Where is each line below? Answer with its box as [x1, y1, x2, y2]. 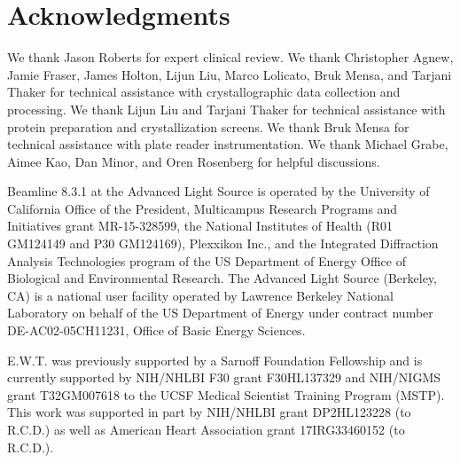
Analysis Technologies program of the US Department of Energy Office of [7, 251, 406, 270]
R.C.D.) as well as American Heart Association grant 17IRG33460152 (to [7, 420, 405, 438]
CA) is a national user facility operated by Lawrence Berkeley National [7, 286, 394, 304]
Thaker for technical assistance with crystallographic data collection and [7, 82, 401, 101]
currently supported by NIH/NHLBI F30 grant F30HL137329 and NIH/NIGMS [7, 368, 441, 387]
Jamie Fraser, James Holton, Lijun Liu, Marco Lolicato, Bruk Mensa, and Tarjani [7, 65, 452, 83]
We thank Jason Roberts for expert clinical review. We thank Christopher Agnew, [7, 48, 454, 67]
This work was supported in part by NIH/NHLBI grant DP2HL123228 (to [7, 403, 411, 421]
